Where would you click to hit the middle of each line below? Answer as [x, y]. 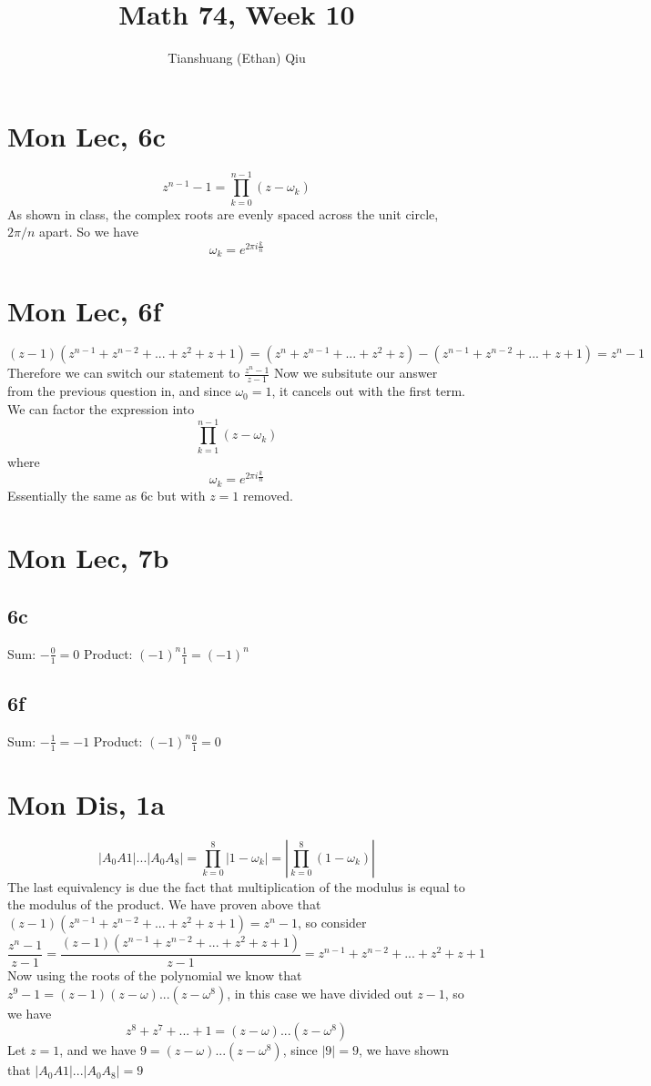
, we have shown [404, 1050]
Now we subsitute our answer [356, 373]
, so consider [332, 922]
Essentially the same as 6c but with [107, 495]
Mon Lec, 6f [85, 310]
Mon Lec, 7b [88, 558]
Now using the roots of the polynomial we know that [155, 974]
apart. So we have [89, 232]
